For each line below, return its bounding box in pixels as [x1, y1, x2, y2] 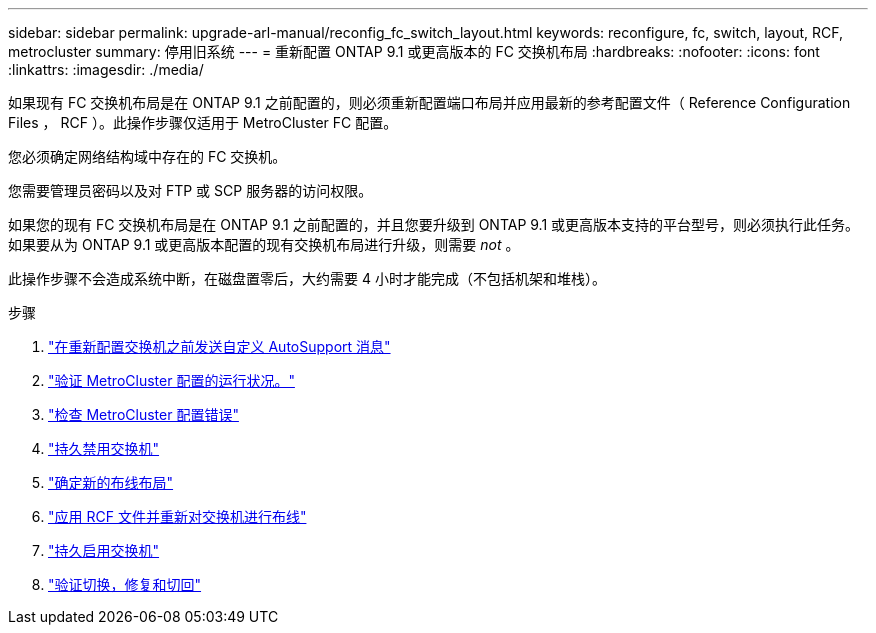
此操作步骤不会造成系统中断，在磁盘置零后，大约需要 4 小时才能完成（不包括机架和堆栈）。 [8, 270, 606, 287]
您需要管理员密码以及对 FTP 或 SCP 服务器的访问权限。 [8, 182, 373, 199]
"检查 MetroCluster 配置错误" [48, 406, 239, 423]
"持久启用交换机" [48, 542, 160, 559]
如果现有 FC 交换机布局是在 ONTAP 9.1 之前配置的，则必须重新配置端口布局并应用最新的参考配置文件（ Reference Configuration [8, 94, 851, 111]
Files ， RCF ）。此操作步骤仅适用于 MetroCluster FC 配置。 [8, 114, 398, 131]
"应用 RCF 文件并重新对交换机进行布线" [48, 508, 307, 525]
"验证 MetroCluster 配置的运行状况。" [48, 372, 295, 389]
